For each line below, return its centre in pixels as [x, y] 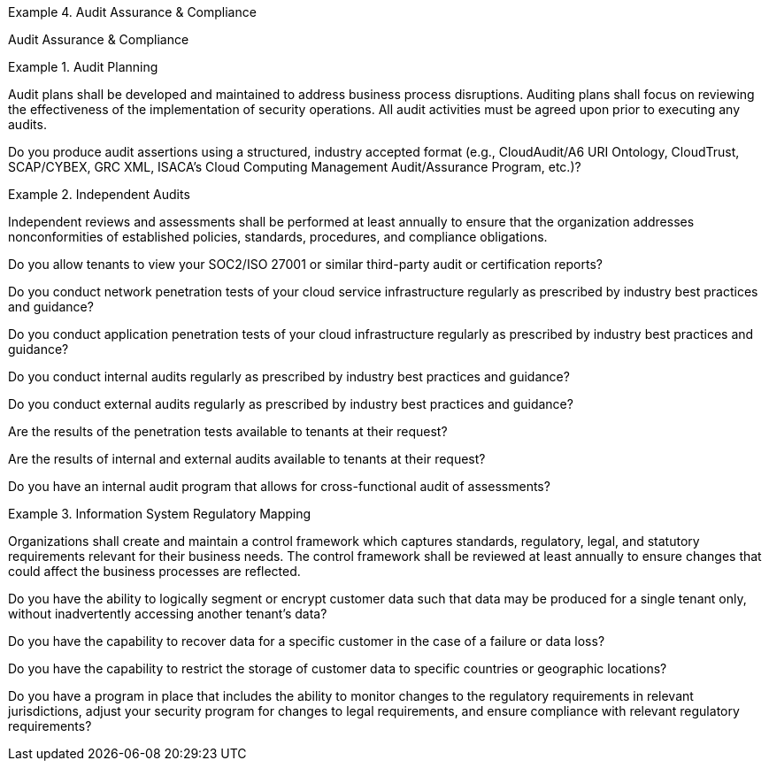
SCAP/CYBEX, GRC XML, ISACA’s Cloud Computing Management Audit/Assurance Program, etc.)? [295, 167]
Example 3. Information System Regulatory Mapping [160, 514]
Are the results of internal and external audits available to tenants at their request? [247, 459]
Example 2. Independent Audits [99, 194]
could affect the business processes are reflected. [154, 571]
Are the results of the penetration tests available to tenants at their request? [228, 431]
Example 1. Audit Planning [83, 67]
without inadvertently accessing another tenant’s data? [168, 614]
